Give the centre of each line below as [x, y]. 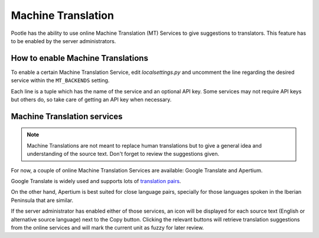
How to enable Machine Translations [80, 58]
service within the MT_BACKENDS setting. [60, 80]
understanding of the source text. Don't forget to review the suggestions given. [123, 154]
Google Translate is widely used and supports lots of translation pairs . [96, 181]
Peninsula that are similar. [42, 200]
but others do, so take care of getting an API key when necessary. [91, 100]
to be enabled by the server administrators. [64, 41]
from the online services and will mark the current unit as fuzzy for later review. [107, 227]
